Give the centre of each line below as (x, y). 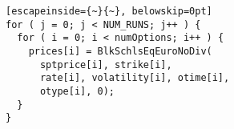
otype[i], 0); (77, 91)
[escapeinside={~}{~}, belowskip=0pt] (109, 11)
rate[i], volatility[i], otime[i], (135, 78)
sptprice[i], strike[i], (106, 64)
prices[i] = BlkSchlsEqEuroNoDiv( (120, 51)
